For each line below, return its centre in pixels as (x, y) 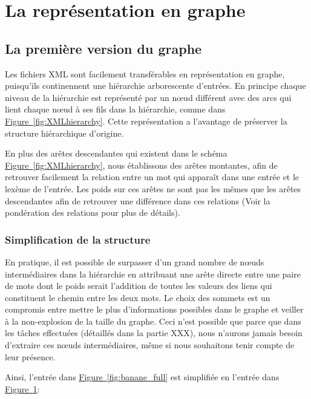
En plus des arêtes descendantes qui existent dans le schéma (116, 153)
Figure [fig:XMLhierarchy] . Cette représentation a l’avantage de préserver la (146, 121)
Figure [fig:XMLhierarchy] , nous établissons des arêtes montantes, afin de (141, 165)
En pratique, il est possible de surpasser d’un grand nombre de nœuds (135, 261)
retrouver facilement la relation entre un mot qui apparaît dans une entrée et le (152, 177)
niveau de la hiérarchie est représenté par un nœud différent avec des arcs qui (148, 97)
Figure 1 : (22, 388)
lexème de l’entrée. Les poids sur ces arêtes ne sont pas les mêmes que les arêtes (153, 188)
